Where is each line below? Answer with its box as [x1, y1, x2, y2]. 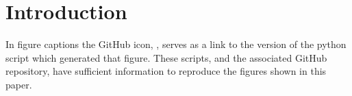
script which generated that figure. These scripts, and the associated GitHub [5, 50, 327, 64]
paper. [5, 77, 32, 91]
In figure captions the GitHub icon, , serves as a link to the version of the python [5, 37, 347, 51]
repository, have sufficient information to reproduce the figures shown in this [5, 64, 327, 78]
